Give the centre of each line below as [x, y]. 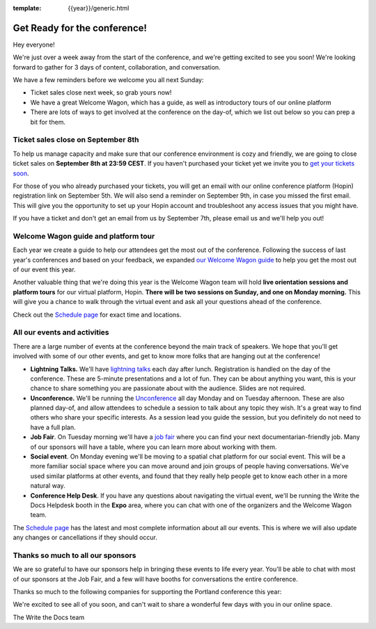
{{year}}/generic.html [99, 8]
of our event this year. [44, 270]
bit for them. [48, 122]
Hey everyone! [34, 45]
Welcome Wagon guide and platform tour [84, 236]
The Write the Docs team [49, 617]
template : [27, 8]
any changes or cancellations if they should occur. [85, 538]
